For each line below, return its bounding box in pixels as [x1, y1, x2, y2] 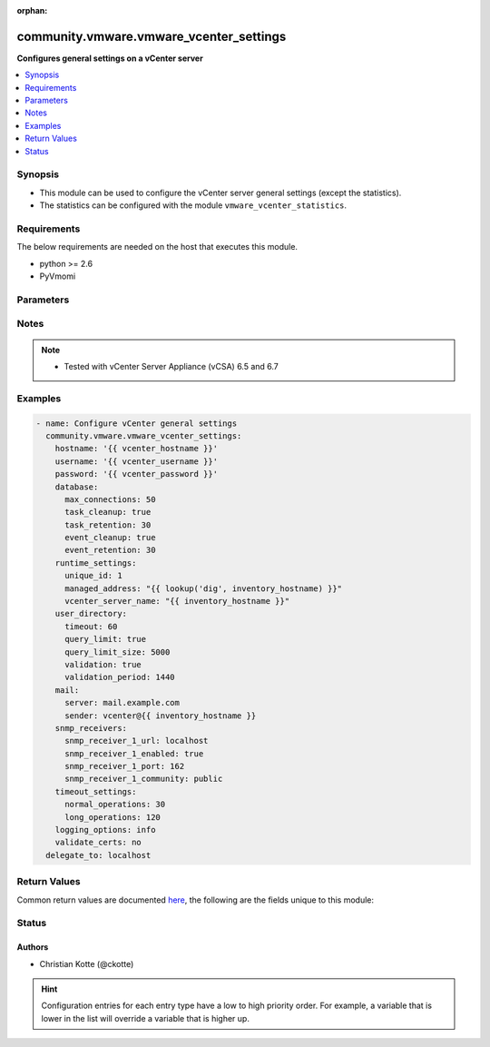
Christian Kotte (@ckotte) [39, 958, 134, 969]
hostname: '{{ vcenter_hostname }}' [54, 443, 218, 454]
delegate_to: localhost [45, 850, 152, 860]
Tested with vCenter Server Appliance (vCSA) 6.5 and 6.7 [64, 361, 279, 371]
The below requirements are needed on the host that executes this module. [16, 242, 299, 252]
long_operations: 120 [64, 812, 161, 822]
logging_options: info [54, 825, 156, 835]
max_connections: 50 [64, 494, 156, 504]
